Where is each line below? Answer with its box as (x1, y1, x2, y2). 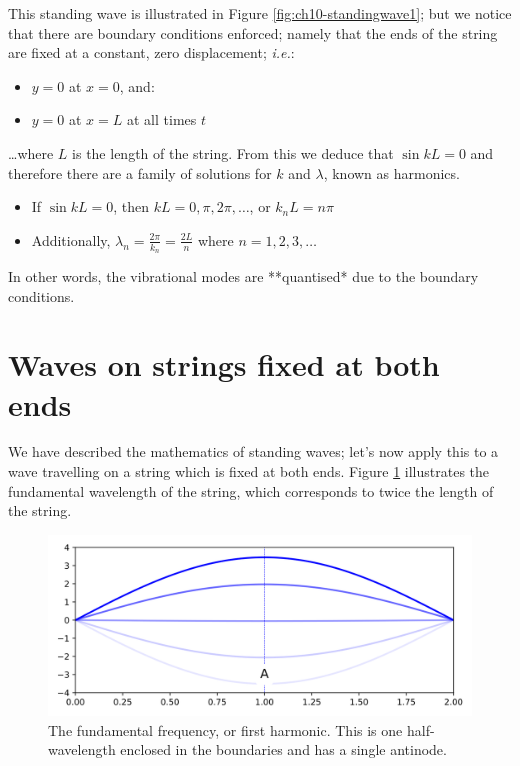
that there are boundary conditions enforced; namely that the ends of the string (8, 22, 498, 43)
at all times (126, 109, 197, 130)
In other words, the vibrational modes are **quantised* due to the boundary (8, 265, 479, 286)
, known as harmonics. (323, 162, 460, 183)
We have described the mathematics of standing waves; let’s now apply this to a (8, 441, 499, 462)
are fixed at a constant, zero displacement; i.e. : (8, 42, 295, 63)
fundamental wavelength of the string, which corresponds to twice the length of (8, 480, 494, 501)
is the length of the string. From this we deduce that (72, 142, 394, 163)
